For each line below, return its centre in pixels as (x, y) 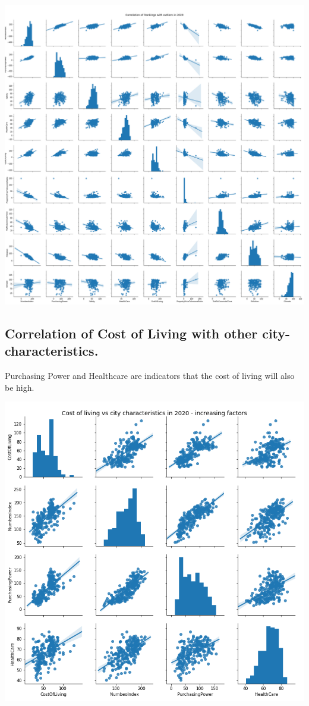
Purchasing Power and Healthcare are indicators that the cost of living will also (150, 376)
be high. (20, 387)
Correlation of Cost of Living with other (131, 333)
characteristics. (52, 351)
